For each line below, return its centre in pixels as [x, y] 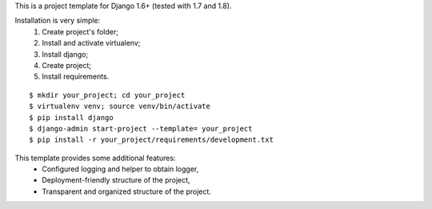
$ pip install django [71, 117]
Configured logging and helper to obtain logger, [120, 169]
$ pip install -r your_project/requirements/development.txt [151, 140]
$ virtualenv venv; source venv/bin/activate [120, 107]
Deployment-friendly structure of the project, [116, 180]
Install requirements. [76, 77]
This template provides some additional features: [95, 158]
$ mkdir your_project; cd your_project [107, 95]
